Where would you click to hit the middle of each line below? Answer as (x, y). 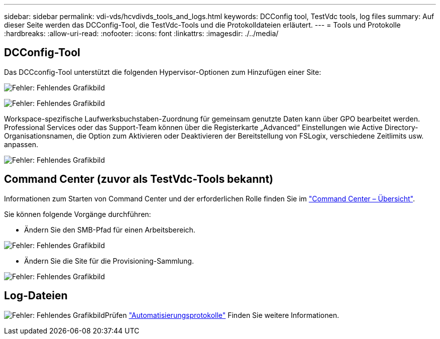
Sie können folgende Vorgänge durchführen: (78, 214)
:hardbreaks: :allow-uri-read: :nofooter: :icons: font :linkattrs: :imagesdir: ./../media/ (141, 33)
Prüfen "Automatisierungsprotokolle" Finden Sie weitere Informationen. (222, 315)
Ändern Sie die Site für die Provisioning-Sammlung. (109, 261)
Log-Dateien (36, 296)
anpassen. (21, 144)
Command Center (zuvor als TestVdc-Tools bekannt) (139, 179)
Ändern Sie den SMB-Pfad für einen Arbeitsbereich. (110, 230)
